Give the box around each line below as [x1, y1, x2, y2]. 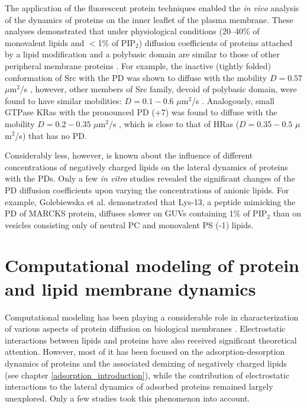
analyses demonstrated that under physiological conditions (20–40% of [5, 25, 260, 37]
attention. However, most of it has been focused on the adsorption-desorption [5, 345, 285, 358]
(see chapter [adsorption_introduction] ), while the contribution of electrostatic [5, 368, 290, 381]
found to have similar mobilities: [5, 94, 122, 106]
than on [273, 207, 302, 219]
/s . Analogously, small [192, 94, 274, 106]
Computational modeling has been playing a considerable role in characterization [5, 310, 299, 323]
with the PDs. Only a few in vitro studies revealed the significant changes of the [5, 172, 295, 184]
